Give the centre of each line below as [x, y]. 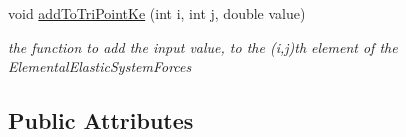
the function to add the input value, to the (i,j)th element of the [203, 46]
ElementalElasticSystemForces [100, 66]
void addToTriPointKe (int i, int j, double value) [157, 13]
